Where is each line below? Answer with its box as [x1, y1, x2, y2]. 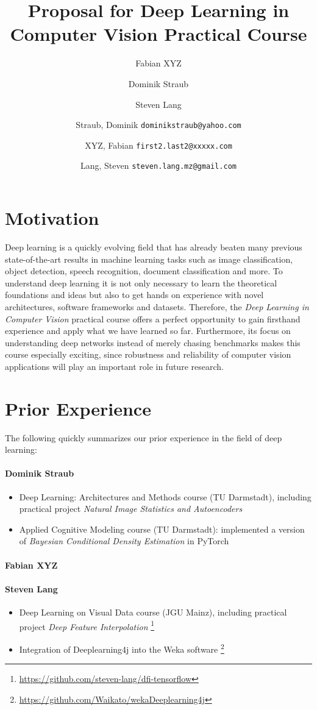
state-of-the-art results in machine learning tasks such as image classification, [5, 252, 293, 265]
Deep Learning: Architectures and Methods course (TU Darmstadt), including [19, 490, 312, 503]
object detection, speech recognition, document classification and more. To [5, 264, 283, 277]
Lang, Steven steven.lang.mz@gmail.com [80, 159, 237, 172]
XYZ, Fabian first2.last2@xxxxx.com [85, 138, 232, 151]
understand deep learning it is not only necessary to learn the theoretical [5, 276, 277, 289]
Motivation [5, 205, 99, 230]
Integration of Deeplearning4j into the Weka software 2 [19, 641, 224, 655]
